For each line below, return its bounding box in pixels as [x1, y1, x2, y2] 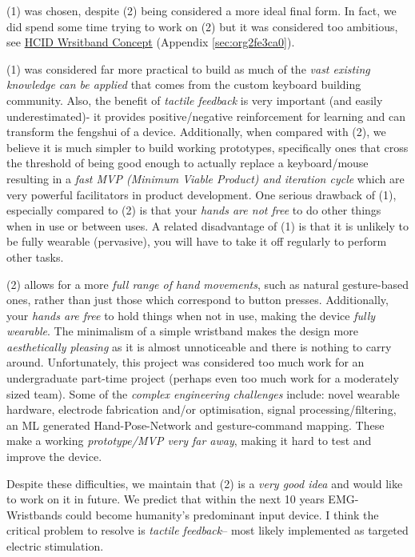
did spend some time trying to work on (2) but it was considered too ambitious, [6, 18, 398, 34]
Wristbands [6, 506, 62, 523]
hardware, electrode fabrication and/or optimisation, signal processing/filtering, [6, 401, 397, 418]
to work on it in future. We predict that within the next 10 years [6, 491, 325, 507]
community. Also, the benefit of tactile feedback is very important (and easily [6, 91, 383, 108]
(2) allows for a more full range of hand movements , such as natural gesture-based [6, 275, 409, 292]
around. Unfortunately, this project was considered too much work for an [6, 354, 365, 371]
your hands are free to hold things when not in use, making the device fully [6, 307, 376, 323]
